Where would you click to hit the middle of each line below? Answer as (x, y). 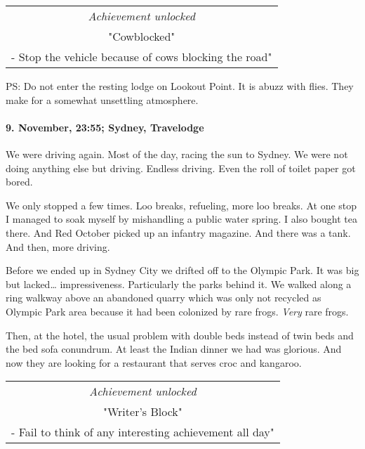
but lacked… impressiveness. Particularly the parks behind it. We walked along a (179, 284)
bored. (19, 182)
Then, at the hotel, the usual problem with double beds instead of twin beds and (180, 335)
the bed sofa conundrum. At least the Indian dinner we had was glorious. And (174, 349)
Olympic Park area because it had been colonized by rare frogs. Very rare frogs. (177, 311)
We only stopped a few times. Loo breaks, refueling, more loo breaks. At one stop (181, 205)
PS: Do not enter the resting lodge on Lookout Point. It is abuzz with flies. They (180, 86)
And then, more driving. (58, 246)
